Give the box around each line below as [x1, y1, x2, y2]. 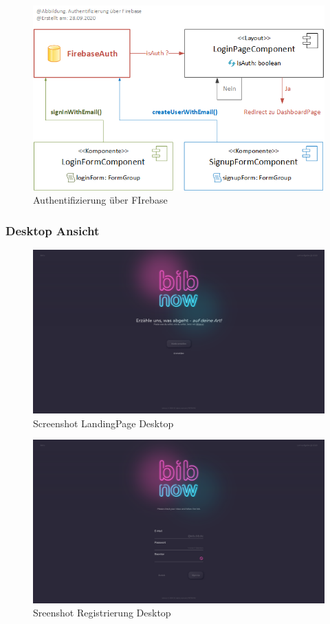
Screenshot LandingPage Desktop [33, 416, 174, 430]
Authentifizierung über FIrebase [33, 193, 168, 207]
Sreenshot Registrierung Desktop [33, 605, 171, 620]
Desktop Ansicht [5, 222, 100, 239]
